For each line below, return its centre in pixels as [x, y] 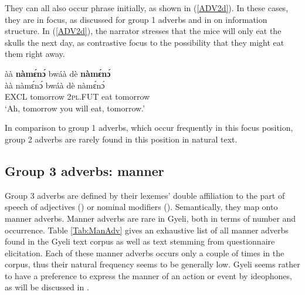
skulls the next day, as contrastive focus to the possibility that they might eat [145, 42]
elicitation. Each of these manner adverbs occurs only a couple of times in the [145, 252]
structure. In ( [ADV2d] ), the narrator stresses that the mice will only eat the [143, 31]
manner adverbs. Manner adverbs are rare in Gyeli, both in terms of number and [150, 218]
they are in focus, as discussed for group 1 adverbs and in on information [136, 19]
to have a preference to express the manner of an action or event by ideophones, [148, 275]
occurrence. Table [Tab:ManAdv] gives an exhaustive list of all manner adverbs [147, 230]
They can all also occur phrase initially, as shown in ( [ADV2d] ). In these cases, [147, 8]
